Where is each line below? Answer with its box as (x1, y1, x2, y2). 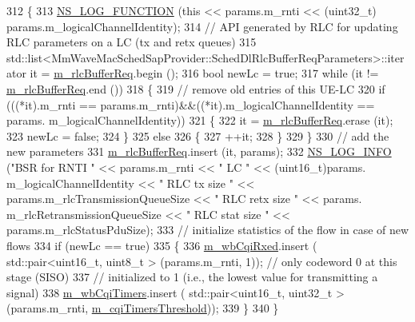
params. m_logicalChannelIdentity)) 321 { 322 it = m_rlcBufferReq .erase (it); (6, 112, 393, 129)
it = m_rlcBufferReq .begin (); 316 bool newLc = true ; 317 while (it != (30, 65, 379, 81)
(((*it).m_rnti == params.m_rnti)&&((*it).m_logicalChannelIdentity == (6, 96, 375, 113)
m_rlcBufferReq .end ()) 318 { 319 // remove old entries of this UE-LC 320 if (6, 80, 385, 97)
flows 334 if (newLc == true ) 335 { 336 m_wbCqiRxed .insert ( (6, 237, 317, 253)
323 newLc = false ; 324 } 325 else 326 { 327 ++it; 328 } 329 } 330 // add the (6, 127, 389, 144)
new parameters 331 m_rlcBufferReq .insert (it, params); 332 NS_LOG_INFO (6, 143, 392, 160)
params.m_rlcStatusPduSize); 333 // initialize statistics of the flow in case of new (6, 221, 409, 238)
